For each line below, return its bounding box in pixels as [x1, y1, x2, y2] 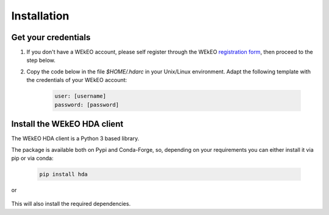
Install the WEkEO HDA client [11, 119, 124, 129]
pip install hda [39, 171, 88, 177]
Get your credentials [11, 32, 91, 43]
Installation [11, 9, 69, 22]
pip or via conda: [11, 154, 54, 162]
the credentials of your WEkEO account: [26, 77, 127, 84]
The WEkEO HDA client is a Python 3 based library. [11, 135, 140, 142]
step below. [26, 56, 56, 64]
